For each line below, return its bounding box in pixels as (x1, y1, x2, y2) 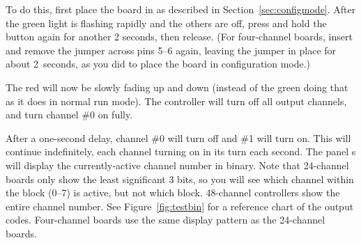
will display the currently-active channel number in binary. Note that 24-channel (6, 157, 349, 172)
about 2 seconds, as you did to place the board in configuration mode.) (6, 56, 311, 71)
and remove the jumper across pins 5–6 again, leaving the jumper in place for (6, 42, 337, 57)
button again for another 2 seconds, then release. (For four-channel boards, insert (6, 29, 353, 44)
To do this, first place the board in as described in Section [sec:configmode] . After (6, 2, 356, 16)
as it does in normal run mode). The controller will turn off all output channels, (6, 93, 347, 108)
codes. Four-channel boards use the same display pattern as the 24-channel (6, 212, 325, 227)
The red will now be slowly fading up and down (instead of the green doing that (6, 79, 348, 94)
